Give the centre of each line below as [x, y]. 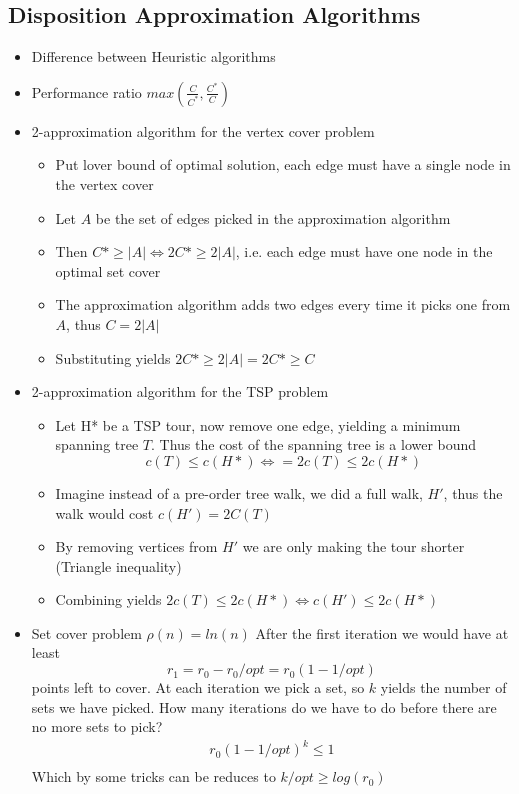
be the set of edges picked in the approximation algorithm [273, 217]
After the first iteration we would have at [382, 632]
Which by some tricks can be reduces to [153, 776]
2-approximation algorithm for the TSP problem [180, 391]
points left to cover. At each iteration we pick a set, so [198, 687]
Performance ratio [86, 91]
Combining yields [108, 599]
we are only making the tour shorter [353, 546]
